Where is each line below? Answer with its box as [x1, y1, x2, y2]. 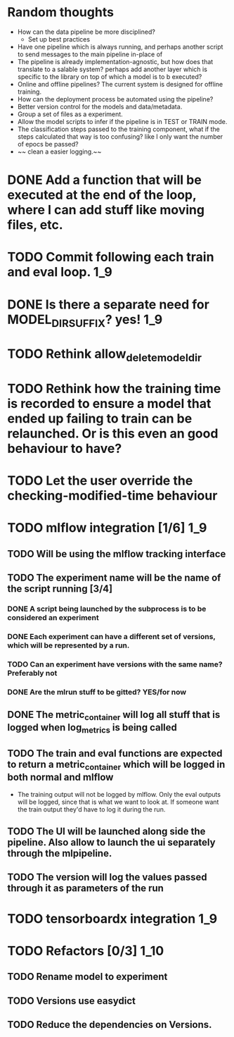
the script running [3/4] [7, 583, 113, 595]
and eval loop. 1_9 [7, 264, 112, 280]
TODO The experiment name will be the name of [7, 572, 221, 584]
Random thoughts [7, 4, 115, 20]
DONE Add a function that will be [7, 172, 202, 188]
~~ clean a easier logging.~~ [17, 147, 102, 156]
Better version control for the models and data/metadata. [17, 102, 183, 111]
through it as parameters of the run [7, 882, 164, 895]
